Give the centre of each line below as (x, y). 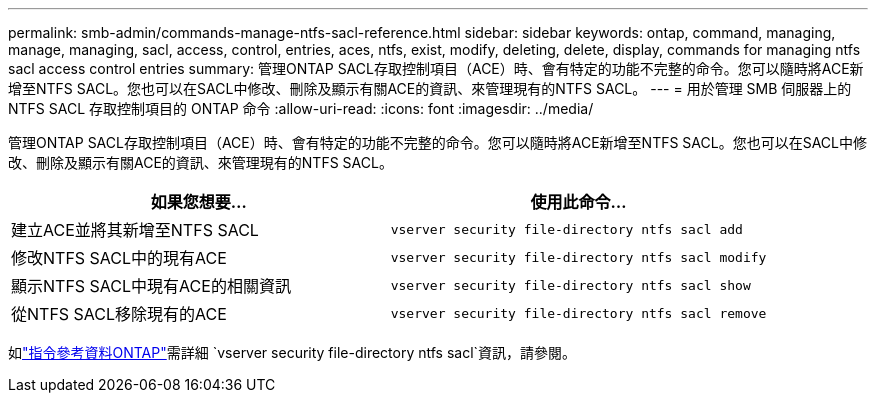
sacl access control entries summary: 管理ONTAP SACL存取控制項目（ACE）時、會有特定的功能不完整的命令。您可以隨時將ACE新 (436, 68)
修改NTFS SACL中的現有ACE (119, 258)
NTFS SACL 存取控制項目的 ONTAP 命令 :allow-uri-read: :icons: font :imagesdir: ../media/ (301, 108)
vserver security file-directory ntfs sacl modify (578, 257)
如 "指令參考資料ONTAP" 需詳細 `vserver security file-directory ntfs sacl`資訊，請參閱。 (292, 352)
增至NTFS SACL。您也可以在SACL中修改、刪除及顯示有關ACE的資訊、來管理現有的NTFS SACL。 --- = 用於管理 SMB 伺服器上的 (430, 88)
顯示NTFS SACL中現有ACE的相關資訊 (151, 286)
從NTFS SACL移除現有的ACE (119, 314)
